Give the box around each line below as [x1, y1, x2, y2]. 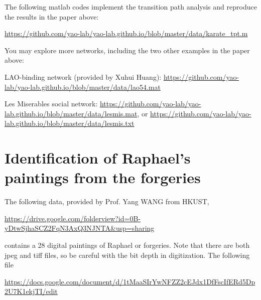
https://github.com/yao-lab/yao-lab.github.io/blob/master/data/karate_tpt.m [5, 28, 248, 39]
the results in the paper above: [5, 11, 99, 22]
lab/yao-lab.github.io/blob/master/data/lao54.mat [5, 81, 161, 92]
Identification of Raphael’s [5, 147, 191, 168]
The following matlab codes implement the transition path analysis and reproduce [5, 2, 257, 12]
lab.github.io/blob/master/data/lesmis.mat [5, 108, 138, 118]
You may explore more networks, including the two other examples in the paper [5, 45, 250, 55]
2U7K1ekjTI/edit [5, 286, 58, 296]
